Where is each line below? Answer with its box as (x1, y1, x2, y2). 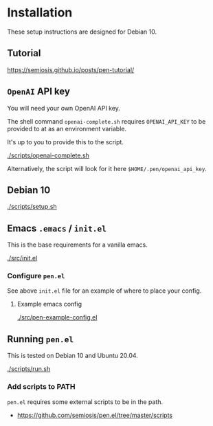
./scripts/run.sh (7, 365, 51, 373)
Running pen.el (7, 333, 74, 345)
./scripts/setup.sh (7, 203, 57, 211)
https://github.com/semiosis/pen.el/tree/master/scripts (16, 411, 173, 419)
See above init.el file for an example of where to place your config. (7, 287, 202, 295)
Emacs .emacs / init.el (7, 222, 106, 234)
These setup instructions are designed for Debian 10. (7, 27, 157, 36)
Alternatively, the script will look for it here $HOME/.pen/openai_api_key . (7, 164, 208, 172)
